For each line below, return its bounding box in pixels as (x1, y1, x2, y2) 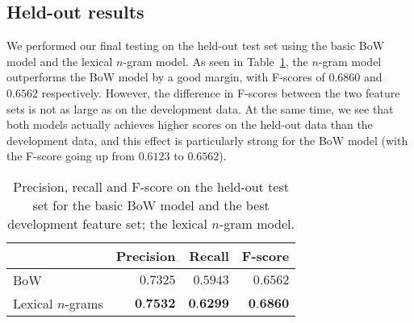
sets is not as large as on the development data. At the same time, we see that (6, 100, 394, 117)
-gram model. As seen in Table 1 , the (123, 52, 308, 69)
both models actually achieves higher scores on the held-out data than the (6, 116, 373, 133)
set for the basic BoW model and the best (32, 195, 270, 214)
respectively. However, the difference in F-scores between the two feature (41, 84, 400, 101)
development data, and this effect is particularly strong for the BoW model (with (6, 131, 408, 148)
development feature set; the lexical (7, 213, 208, 233)
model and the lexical (6, 52, 113, 69)
